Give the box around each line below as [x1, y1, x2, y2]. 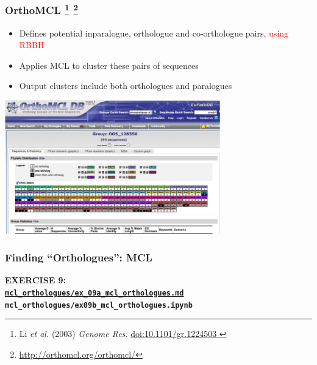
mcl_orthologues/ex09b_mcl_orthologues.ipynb [5, 300, 193, 310]
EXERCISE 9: [5, 274, 66, 286]
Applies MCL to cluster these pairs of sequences [19, 58, 199, 71]
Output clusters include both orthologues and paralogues [19, 79, 232, 92]
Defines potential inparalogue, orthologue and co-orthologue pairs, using [19, 26, 289, 39]
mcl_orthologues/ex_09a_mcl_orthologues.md [5, 288, 184, 297]
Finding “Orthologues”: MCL [5, 250, 152, 265]
